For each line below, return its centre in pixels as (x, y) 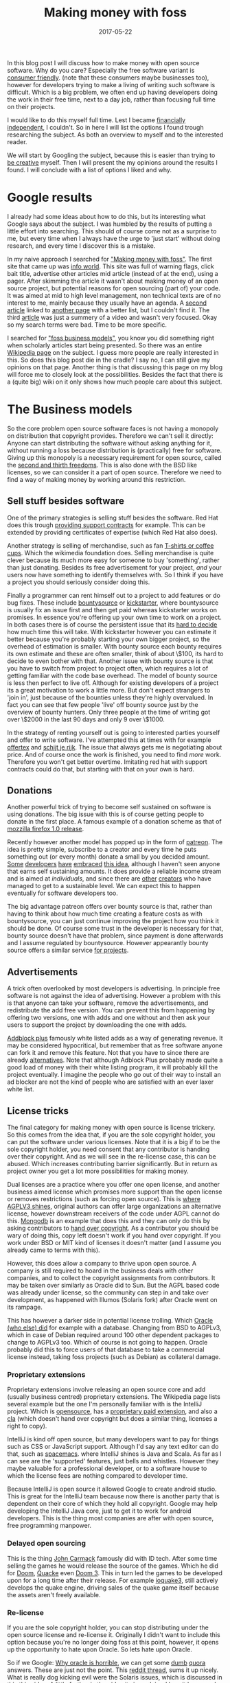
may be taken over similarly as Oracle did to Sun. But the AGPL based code (113, 1286)
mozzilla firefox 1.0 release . (46, 829)
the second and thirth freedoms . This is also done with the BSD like (102, 465)
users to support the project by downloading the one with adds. (97, 1025)
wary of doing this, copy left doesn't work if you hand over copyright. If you (114, 1235)
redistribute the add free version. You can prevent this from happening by (111, 1010)
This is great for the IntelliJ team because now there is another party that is (113, 1496)
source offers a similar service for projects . (68, 950)
